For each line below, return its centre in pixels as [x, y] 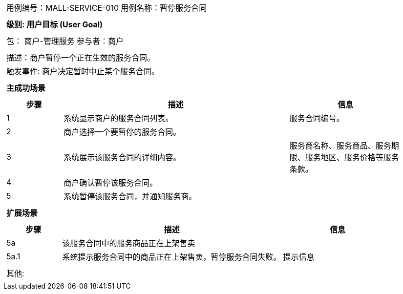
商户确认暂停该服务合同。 [111, 183]
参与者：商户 [100, 41]
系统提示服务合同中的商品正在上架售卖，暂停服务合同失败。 [172, 257]
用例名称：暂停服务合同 [164, 8]
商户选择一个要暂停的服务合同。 [122, 132]
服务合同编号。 [317, 118]
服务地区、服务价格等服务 [352, 157]
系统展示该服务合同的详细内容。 [122, 157]
